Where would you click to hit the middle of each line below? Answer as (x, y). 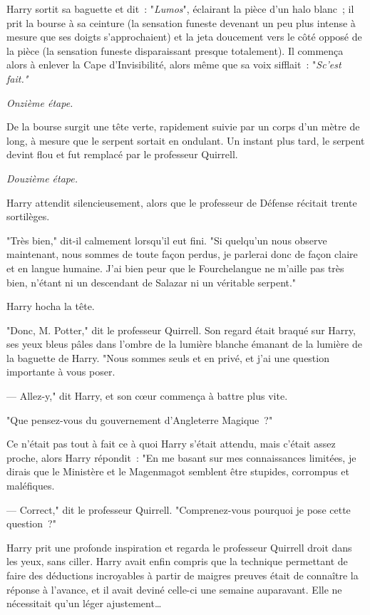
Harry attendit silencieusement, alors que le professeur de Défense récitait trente (182, 202)
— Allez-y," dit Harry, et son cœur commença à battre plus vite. (147, 396)
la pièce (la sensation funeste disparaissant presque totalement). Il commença (175, 50)
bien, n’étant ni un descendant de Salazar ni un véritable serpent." (151, 282)
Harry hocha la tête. (51, 306)
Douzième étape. (42, 178)
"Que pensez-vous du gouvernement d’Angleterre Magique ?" (140, 419)
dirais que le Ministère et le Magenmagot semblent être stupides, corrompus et (178, 471)
